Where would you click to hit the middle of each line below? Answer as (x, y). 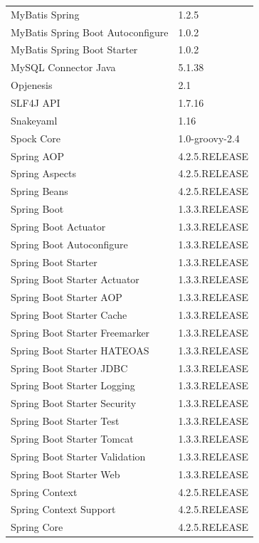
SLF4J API (36, 102)
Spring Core (37, 527)
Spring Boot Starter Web (65, 474)
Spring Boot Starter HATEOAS (80, 350)
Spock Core (36, 138)
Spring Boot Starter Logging (73, 385)
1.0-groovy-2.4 (209, 138)
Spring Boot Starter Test (65, 421)
